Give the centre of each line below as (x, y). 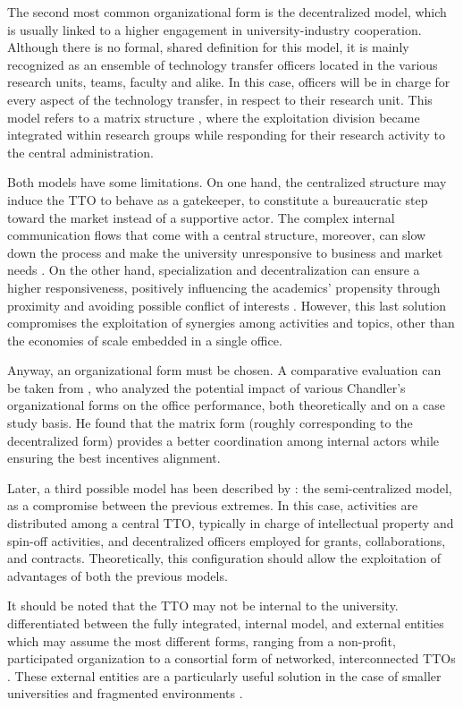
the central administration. (80, 152)
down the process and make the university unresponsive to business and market (225, 252)
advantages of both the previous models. (118, 575)
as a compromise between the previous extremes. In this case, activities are (213, 505)
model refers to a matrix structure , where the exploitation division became (214, 117)
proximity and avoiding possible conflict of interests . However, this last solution (227, 305)
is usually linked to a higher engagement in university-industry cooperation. (215, 29)
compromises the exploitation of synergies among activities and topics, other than (231, 323)
